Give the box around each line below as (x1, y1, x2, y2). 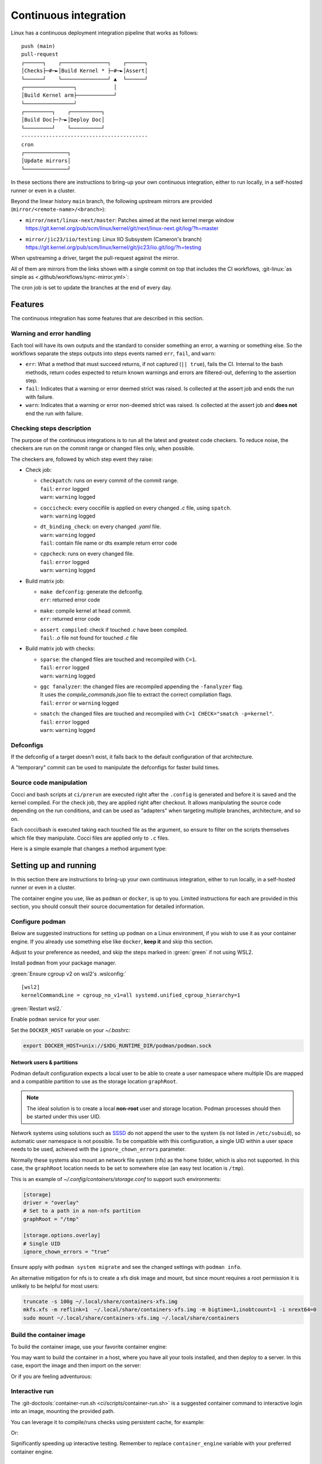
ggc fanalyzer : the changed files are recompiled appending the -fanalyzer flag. (40, 683, 244, 690)
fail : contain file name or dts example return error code (40, 539, 178, 547)
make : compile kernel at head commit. (40, 607, 132, 614)
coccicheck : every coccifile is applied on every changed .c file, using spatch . (40, 504, 231, 511)
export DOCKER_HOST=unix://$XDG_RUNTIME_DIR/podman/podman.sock (23, 1042, 212, 1049)
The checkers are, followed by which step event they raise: (11, 456, 153, 463)
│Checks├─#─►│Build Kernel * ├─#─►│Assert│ (21, 67, 148, 74)
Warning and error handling (11, 330, 91, 338)
